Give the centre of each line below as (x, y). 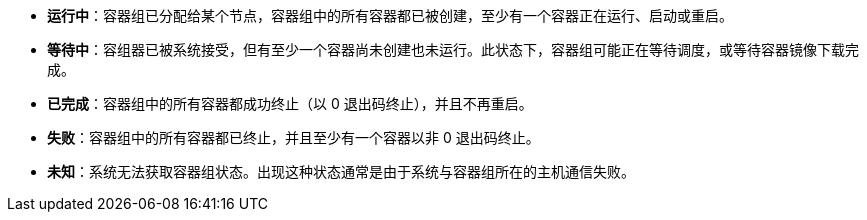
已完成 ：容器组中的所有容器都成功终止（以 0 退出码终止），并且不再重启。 (290, 103)
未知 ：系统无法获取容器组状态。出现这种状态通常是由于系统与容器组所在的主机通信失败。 (341, 171)
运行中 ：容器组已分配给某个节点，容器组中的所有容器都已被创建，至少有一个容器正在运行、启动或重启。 (390, 15)
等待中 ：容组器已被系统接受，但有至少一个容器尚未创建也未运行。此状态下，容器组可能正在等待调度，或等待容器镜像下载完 (453, 49)
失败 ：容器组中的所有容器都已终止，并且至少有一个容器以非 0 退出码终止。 (293, 137)
